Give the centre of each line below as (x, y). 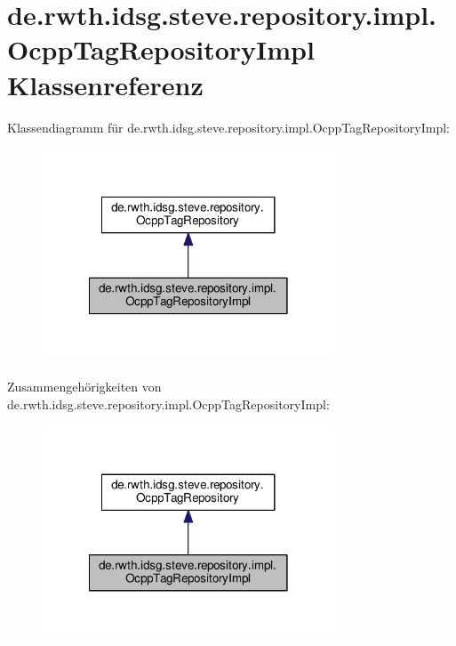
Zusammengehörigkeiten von (84, 387)
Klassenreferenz (105, 84)
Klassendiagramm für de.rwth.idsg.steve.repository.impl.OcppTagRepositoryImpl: (228, 127)
